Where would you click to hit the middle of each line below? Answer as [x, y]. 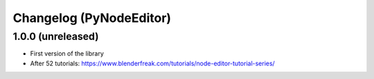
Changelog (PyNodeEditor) [92, 18]
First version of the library [67, 54]
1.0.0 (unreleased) [56, 36]
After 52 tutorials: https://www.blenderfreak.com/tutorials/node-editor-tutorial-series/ [152, 63]
